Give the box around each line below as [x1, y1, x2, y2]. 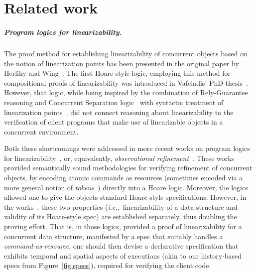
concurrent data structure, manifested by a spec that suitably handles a [4, 231, 223, 241]
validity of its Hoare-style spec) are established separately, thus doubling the [4, 211, 237, 222]
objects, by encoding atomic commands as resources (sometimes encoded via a [4, 172, 243, 183]
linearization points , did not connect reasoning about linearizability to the [4, 107, 234, 117]
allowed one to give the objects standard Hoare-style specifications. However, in [4, 192, 247, 202]
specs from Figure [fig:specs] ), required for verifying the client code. [4, 260, 211, 271]
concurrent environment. [4, 126, 79, 137]
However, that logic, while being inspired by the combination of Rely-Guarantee [4, 87, 248, 98]
